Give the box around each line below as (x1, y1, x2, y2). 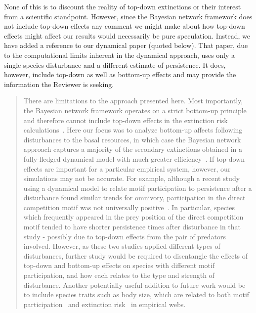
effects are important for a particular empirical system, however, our (23, 163, 231, 174)
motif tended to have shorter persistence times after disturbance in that (23, 222, 241, 232)
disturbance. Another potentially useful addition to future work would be (23, 279, 246, 290)
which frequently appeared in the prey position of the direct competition (23, 212, 244, 222)
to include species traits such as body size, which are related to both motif (23, 289, 250, 300)
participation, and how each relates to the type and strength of (23, 270, 214, 280)
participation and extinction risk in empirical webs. (23, 299, 186, 309)
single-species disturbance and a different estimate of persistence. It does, (4, 59, 226, 70)
